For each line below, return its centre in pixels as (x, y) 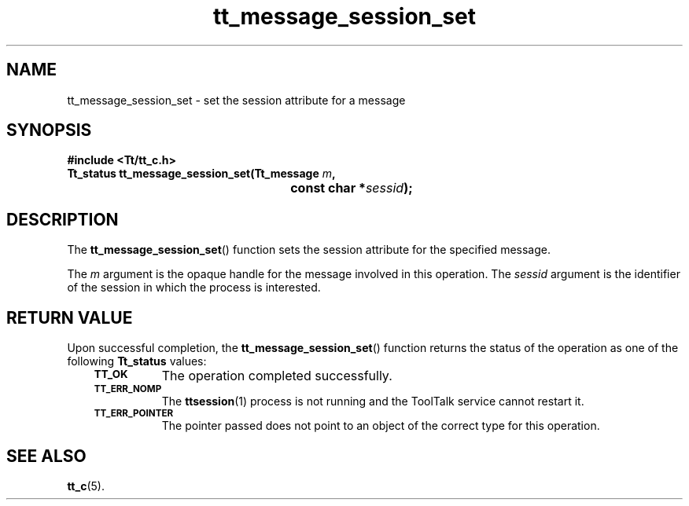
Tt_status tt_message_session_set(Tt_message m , (201, 174)
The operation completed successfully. (277, 376)
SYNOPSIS (49, 130)
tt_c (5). (86, 486)
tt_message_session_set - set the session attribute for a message (236, 100)
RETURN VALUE (70, 317)
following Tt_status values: (137, 361)
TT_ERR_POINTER (134, 414)
